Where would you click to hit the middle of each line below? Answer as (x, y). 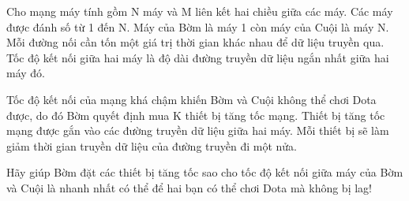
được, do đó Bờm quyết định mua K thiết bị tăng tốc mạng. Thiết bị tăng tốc (196, 115)
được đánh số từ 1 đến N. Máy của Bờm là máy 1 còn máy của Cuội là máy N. (198, 26)
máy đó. (26, 73)
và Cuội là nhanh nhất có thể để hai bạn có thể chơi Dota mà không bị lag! (189, 187)
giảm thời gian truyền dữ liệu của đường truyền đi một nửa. (152, 145)
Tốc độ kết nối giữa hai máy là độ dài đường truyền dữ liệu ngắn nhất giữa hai (198, 57)
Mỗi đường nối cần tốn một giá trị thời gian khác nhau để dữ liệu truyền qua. (195, 42)
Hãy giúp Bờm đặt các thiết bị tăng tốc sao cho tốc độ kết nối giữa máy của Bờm (205, 172)
